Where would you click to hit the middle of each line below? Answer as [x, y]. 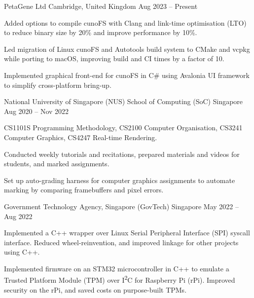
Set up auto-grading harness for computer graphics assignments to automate [120, 180]
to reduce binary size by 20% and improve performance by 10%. [101, 32]
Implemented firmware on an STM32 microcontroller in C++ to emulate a [117, 268]
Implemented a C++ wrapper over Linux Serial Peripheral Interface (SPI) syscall [127, 233]
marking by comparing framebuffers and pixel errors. [84, 190]
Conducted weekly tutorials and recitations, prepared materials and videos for [122, 154]
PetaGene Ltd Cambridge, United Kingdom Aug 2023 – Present [101, 6]
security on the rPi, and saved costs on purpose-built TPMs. [95, 289]
